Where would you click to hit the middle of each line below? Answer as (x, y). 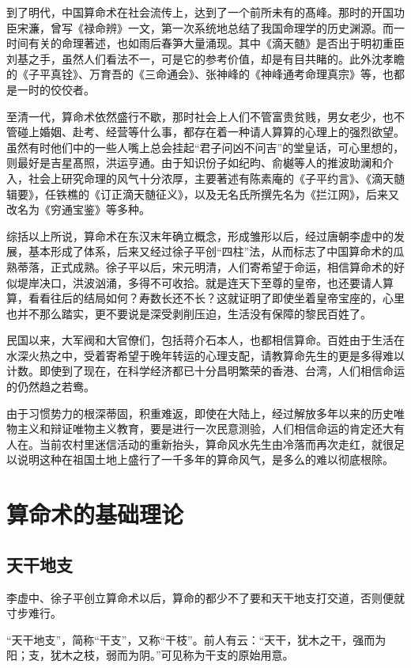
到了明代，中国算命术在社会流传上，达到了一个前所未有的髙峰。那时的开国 (200, 12)
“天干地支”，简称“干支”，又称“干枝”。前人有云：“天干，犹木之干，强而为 (196, 639)
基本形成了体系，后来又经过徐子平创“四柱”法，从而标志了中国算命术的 (211, 251)
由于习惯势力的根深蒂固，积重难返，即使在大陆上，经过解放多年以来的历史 (200, 413)
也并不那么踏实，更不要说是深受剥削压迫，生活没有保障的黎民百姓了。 (189, 313)
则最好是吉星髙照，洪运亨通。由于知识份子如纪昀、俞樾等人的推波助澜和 (194, 163)
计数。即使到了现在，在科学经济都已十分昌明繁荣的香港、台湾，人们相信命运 (205, 371)
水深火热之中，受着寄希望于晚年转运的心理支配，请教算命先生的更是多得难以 (205, 355)
